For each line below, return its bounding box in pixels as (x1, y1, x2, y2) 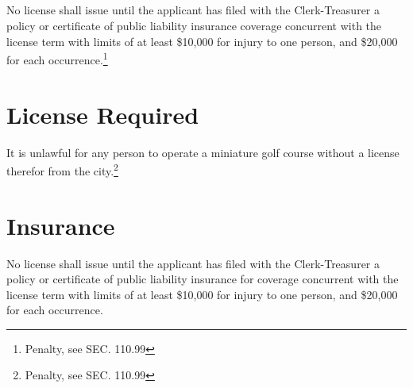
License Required (6, 98, 199, 130)
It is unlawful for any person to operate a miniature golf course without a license (6, 144, 399, 160)
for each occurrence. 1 (6, 49, 108, 67)
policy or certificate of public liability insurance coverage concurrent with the (6, 17, 382, 33)
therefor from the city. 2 (6, 160, 118, 179)
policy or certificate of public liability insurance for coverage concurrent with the (6, 271, 399, 287)
